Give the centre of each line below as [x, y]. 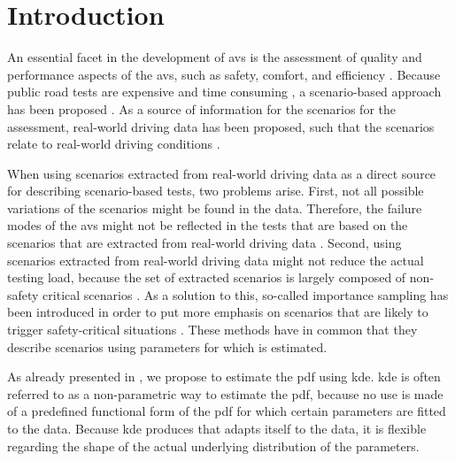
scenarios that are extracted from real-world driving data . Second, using [204, 243]
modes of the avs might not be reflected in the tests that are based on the [208, 225]
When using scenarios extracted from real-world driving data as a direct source [222, 173]
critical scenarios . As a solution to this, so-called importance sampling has [246, 294]
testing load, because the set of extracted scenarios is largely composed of [207, 277]
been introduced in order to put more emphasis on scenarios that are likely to [218, 312]
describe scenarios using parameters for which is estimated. [167, 346]
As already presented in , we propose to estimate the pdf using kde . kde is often [224, 376]
